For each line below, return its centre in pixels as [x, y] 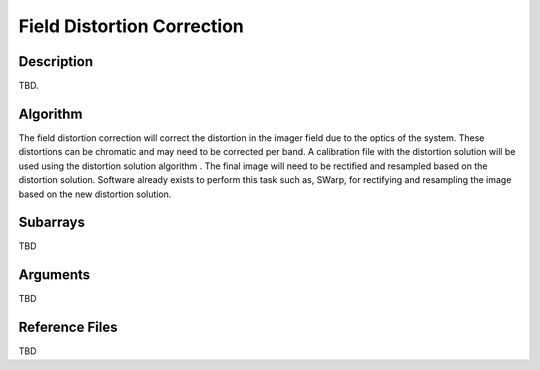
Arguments [54, 275]
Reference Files [68, 327]
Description [56, 61]
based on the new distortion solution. [95, 194]
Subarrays [51, 222]
